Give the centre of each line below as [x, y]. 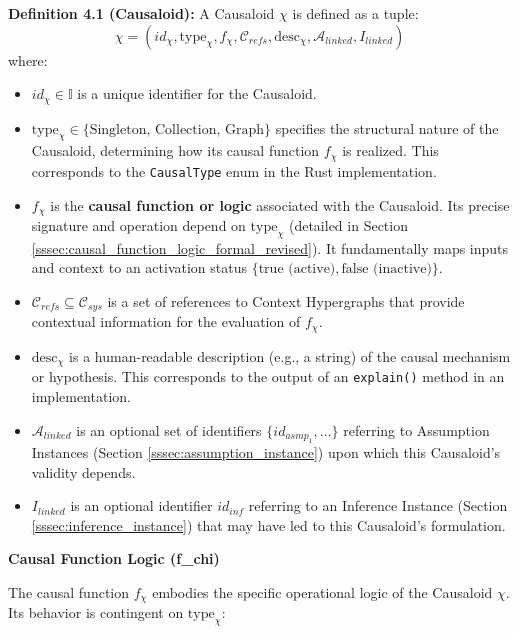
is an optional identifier [141, 505]
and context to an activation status [139, 267]
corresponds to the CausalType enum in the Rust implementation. [234, 170]
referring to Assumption [416, 429]
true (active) [297, 269]
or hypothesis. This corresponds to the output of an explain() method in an [268, 376]
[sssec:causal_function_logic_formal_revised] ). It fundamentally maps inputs [270, 247]
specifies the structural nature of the [387, 127]
